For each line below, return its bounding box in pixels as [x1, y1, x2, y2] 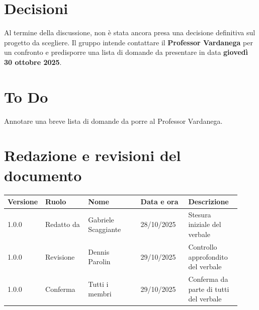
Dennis [88, 246, 110, 257]
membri [88, 288, 112, 299]
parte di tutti [188, 283, 229, 294]
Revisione [45, 251, 75, 262]
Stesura [188, 209, 211, 219]
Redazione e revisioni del [4, 145, 181, 166]
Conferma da [188, 273, 228, 284]
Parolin [88, 256, 111, 267]
